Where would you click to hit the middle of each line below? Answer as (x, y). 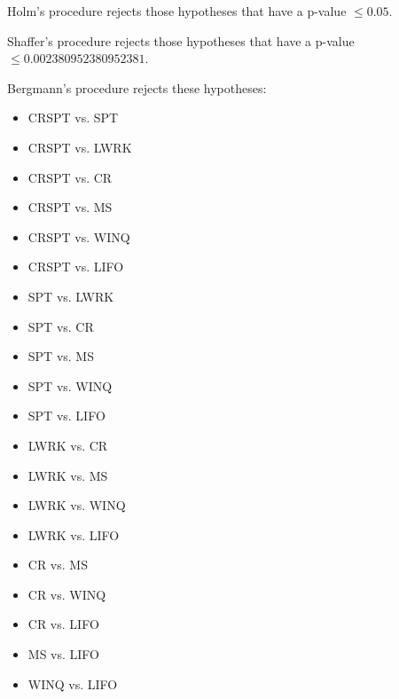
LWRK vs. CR (68, 445)
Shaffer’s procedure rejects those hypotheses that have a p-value (181, 40)
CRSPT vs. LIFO (76, 267)
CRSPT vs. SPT (73, 118)
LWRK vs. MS (68, 475)
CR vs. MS (58, 565)
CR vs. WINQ (67, 594)
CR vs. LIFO (63, 624)
